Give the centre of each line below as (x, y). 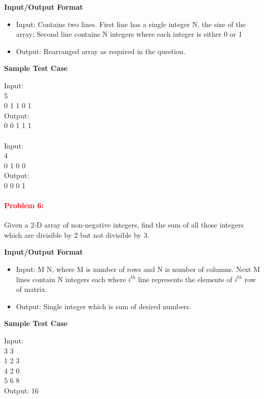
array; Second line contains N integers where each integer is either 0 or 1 (129, 34)
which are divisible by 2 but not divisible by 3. (77, 234)
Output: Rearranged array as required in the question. (101, 51)
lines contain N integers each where (71, 279)
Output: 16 (21, 391)
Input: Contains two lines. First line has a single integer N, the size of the (131, 24)
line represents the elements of (185, 279)
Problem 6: (24, 205)
